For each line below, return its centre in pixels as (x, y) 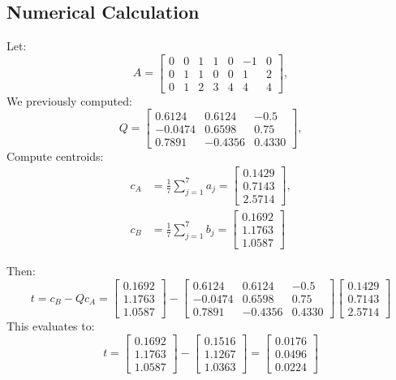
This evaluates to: (51, 326)
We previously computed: (69, 100)
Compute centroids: (55, 155)
